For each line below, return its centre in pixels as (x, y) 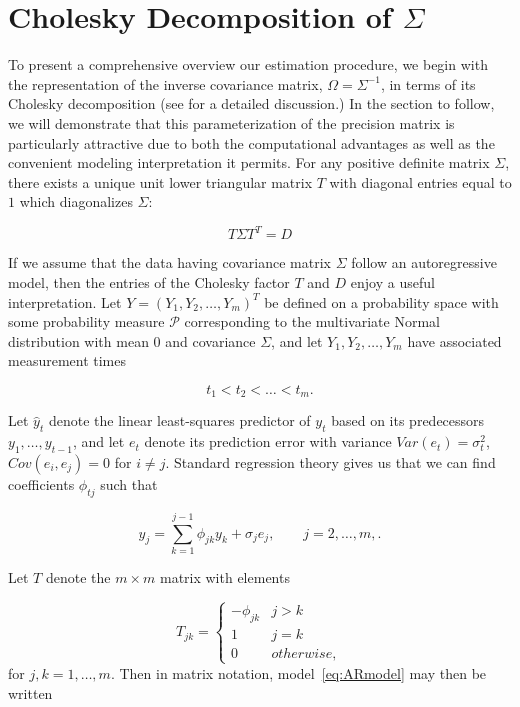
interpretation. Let (65, 301)
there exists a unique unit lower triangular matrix (160, 181)
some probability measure (86, 321)
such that (129, 483)
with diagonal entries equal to (420, 181)
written (30, 692)
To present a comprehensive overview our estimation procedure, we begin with (248, 64)
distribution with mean (78, 340)
